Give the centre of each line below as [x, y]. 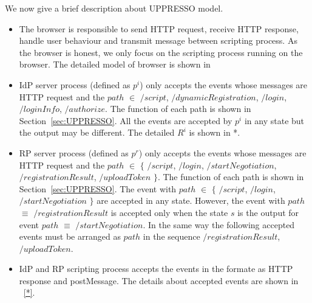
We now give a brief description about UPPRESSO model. [114, 8]
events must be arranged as [70, 236]
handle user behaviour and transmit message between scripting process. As [158, 40]
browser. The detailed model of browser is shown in [115, 64]
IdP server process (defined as [75, 84]
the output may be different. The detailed [97, 132]
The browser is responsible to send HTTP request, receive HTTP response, [159, 28]
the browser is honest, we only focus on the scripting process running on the [161, 52]
